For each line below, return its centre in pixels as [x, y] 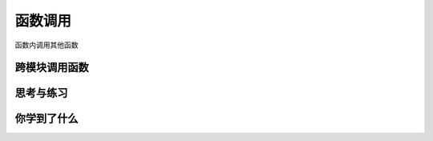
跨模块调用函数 [52, 68]
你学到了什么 [47, 119]
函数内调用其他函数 [47, 45]
